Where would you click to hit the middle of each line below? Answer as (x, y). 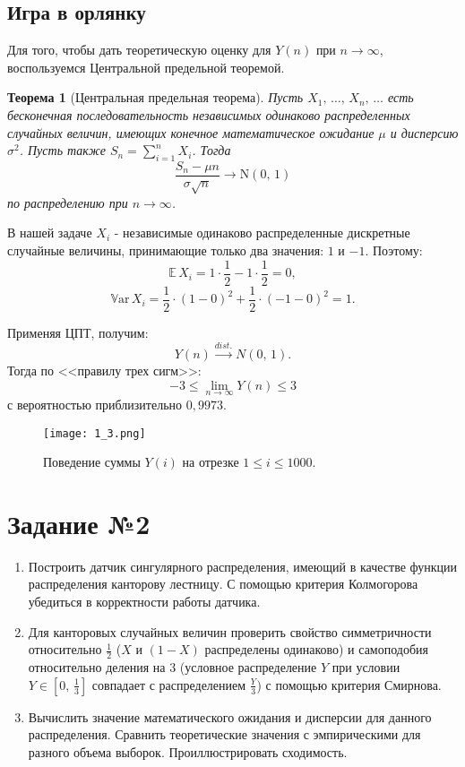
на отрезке (211, 462)
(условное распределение (248, 667)
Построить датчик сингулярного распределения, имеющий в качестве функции (243, 566)
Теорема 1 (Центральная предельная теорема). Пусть (155, 97)
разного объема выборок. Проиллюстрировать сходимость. (188, 751)
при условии (366, 667)
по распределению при (68, 202)
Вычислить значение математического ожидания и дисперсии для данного (230, 716)
